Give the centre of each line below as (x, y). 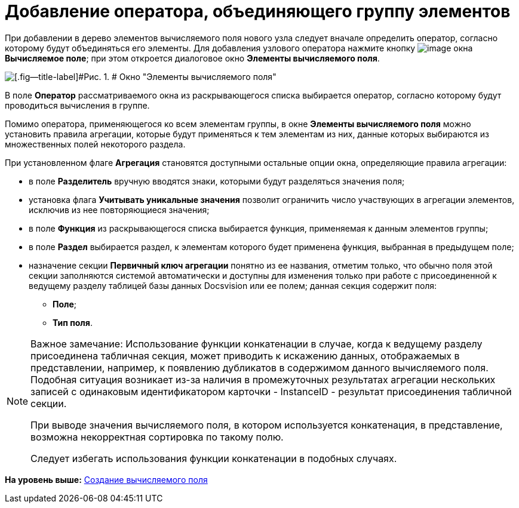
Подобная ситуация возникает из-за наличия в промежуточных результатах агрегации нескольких (263, 379)
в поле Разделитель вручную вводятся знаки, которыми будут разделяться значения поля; (217, 181)
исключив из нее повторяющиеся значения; (119, 210)
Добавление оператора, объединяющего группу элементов (258, 11)
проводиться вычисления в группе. (77, 105)
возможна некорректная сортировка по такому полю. (157, 437)
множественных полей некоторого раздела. (95, 144)
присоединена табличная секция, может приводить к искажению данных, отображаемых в (245, 355)
